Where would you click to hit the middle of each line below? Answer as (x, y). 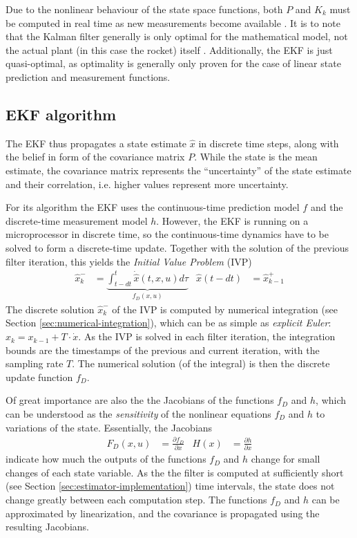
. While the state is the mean (256, 157)
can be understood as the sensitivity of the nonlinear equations (138, 414)
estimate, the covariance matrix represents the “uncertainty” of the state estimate (178, 170)
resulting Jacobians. (47, 527)
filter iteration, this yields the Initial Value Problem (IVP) (129, 261)
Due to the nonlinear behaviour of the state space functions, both (144, 9)
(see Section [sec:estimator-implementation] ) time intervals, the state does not (170, 486)
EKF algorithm (61, 114)
